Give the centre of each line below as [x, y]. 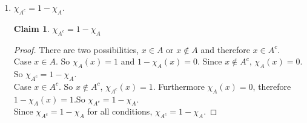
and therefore [225, 49]
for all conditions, [120, 111]
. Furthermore [179, 86]
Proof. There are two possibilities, [76, 49]
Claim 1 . [31, 28]
